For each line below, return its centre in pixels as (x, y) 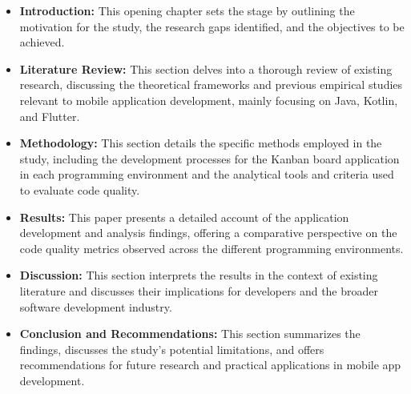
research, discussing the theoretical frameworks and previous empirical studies (211, 84)
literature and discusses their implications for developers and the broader (199, 290)
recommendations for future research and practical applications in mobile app (210, 365)
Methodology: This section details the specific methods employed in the (201, 143)
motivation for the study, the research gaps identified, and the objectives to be (212, 26)
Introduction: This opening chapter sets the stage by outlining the (187, 10)
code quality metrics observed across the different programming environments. (212, 248)
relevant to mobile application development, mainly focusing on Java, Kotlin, (209, 100)
